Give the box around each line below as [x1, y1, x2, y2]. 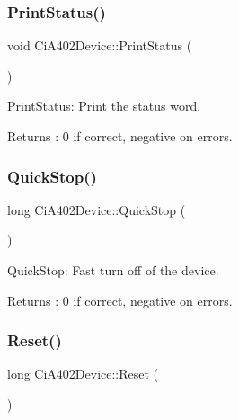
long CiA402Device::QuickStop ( [7, 200, 186, 219]
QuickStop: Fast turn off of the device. [7, 261, 219, 279]
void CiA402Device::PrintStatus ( [7, 36, 192, 55]
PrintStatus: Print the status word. [7, 96, 201, 115]
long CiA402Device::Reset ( [7, 364, 159, 383]
